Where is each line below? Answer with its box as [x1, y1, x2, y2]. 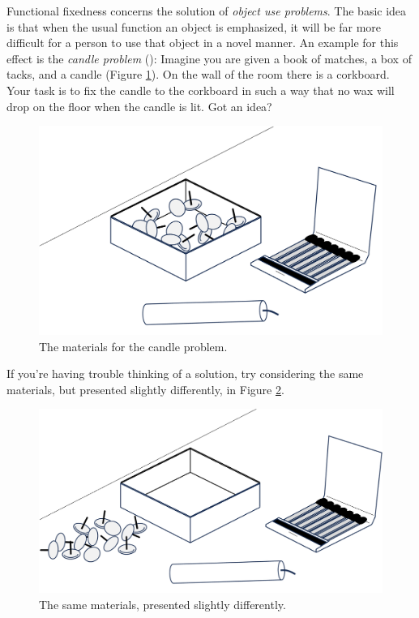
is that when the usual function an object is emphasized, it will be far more [6, 18, 381, 35]
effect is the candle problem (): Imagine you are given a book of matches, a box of [6, 49, 412, 67]
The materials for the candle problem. [39, 337, 228, 354]
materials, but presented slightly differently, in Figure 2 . [6, 380, 284, 397]
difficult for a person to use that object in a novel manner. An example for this [6, 34, 399, 51]
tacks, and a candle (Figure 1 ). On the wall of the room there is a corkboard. [6, 66, 390, 83]
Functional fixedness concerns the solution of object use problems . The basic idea [6, 2, 407, 19]
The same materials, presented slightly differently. [39, 595, 286, 612]
